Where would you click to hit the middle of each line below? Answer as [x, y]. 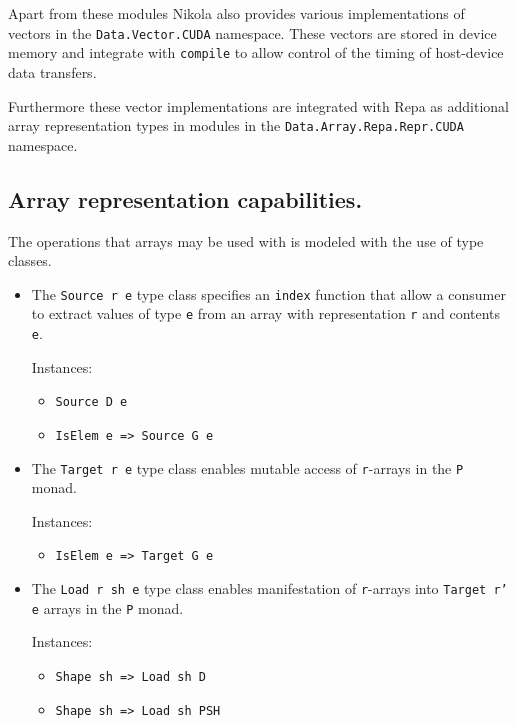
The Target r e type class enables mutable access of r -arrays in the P [247, 467]
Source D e [91, 402]
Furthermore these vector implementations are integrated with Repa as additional [258, 105]
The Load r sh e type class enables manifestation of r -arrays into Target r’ [269, 588]
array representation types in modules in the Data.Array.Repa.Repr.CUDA [236, 125]
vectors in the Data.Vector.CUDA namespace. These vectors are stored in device [252, 32]
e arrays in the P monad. [107, 607]
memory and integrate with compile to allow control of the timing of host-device [256, 52]
